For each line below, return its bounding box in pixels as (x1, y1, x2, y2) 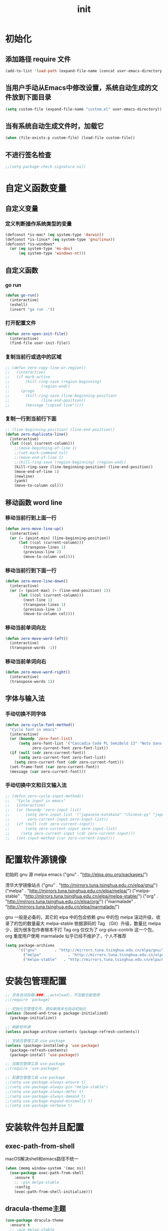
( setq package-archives (5, 943, 55, 948)
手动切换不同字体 (5, 710, 46, 717)
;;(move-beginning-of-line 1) (14, 446, 77, 451)
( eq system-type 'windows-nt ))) (18, 251, 86, 256)
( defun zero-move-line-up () (5, 526, 64, 531)
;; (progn (5, 388, 35, 394)
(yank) (14, 478, 28, 483)
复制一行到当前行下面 (5, 415, 56, 422)
